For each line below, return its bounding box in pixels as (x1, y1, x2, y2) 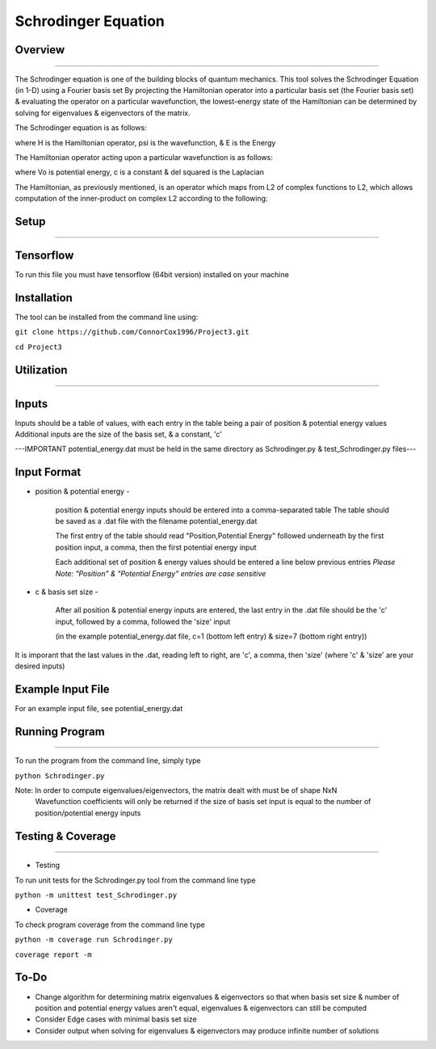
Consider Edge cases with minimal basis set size (35, 1014, 197, 1024)
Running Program (15, 724, 105, 739)
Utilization (15, 363, 68, 377)
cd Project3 (15, 342, 62, 352)
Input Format (15, 466, 82, 479)
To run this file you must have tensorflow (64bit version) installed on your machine (15, 270, 290, 279)
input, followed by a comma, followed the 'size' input (55, 617, 231, 626)
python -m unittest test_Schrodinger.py (15, 891, 178, 900)
